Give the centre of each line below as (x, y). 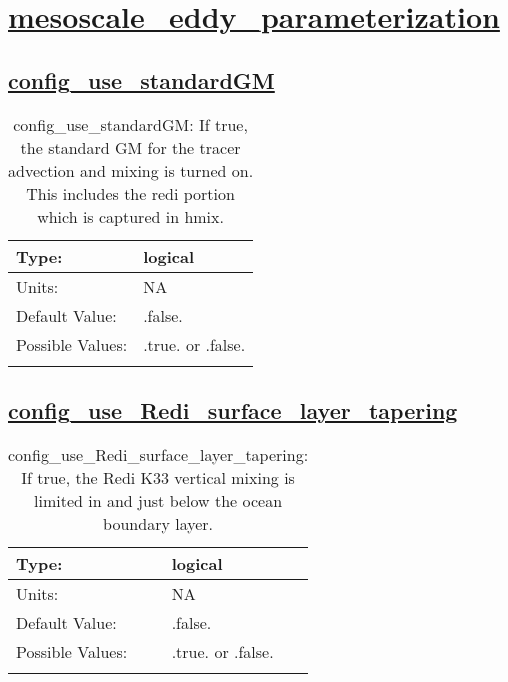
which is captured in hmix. (130, 216)
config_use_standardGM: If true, (130, 124)
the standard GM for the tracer (130, 147)
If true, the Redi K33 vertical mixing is (158, 477)
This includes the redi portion (130, 193)
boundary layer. (158, 523)
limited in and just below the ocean (158, 500)
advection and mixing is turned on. (131, 170)
